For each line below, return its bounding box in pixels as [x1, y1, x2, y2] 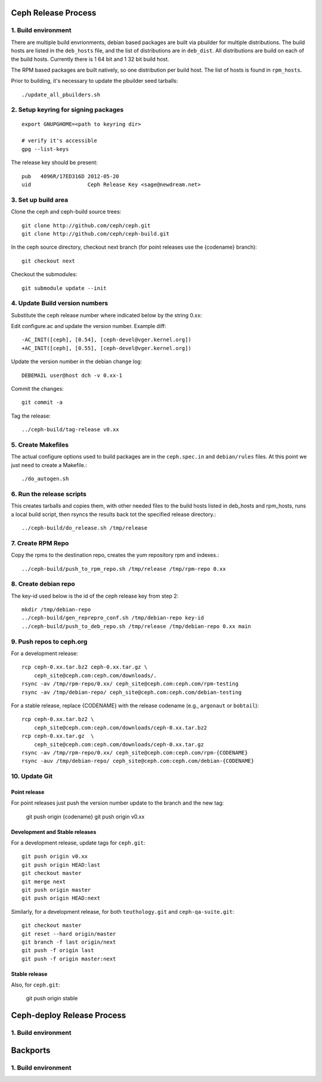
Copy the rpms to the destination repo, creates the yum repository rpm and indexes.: [11, 552, 219, 559]
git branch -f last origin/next [21, 938, 116, 945]
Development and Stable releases [11, 828, 97, 835]
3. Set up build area [11, 196, 69, 204]
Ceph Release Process [11, 8, 97, 18]
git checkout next [21, 257, 76, 264]
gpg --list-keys [21, 146, 69, 152]
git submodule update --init [21, 285, 107, 292]
